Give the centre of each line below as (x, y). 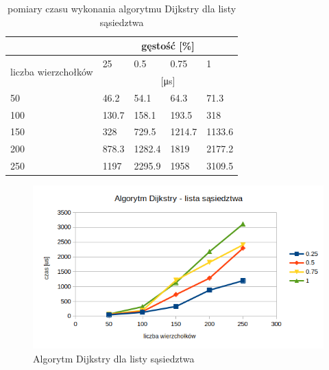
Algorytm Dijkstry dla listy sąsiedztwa (114, 359)
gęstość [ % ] (168, 46)
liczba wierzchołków (52, 72)
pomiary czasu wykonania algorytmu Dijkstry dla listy (122, 8)
